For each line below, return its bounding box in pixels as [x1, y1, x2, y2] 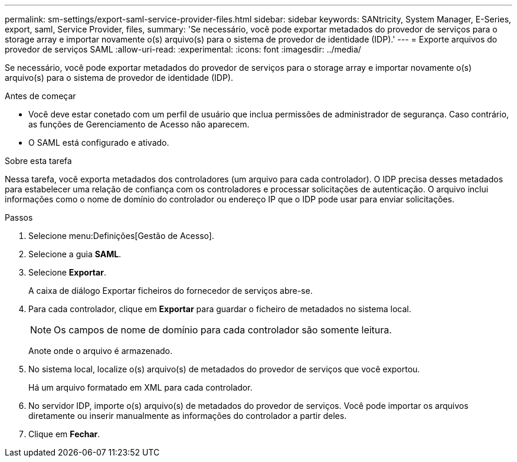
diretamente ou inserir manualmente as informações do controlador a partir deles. [28, 411, 347, 421]
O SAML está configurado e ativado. [28, 137, 169, 148]
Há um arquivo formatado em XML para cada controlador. [28, 382, 253, 392]
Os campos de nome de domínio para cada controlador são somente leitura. [54, 324, 392, 336]
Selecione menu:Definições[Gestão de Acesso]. [28, 231, 214, 241]
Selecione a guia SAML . [28, 249, 122, 259]
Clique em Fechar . [28, 429, 100, 439]
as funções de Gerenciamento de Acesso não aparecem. [28, 119, 250, 129]
